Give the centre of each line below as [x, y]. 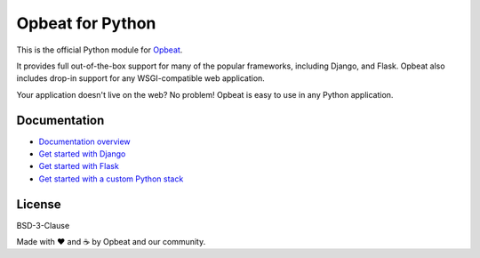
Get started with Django [82, 154]
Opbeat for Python [86, 23]
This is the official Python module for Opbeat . [100, 50]
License [39, 204]
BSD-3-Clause [43, 225]
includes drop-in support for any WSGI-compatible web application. [141, 78]
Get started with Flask [79, 166]
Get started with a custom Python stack [111, 179]
